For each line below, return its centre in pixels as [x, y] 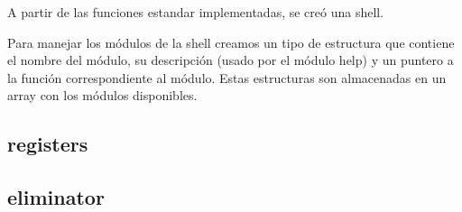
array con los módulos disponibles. [102, 95]
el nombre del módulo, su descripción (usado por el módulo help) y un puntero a [231, 60]
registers [48, 144]
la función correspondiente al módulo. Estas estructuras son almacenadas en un [227, 77]
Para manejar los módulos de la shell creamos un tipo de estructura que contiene [231, 42]
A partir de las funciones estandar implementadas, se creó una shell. [196, 12]
